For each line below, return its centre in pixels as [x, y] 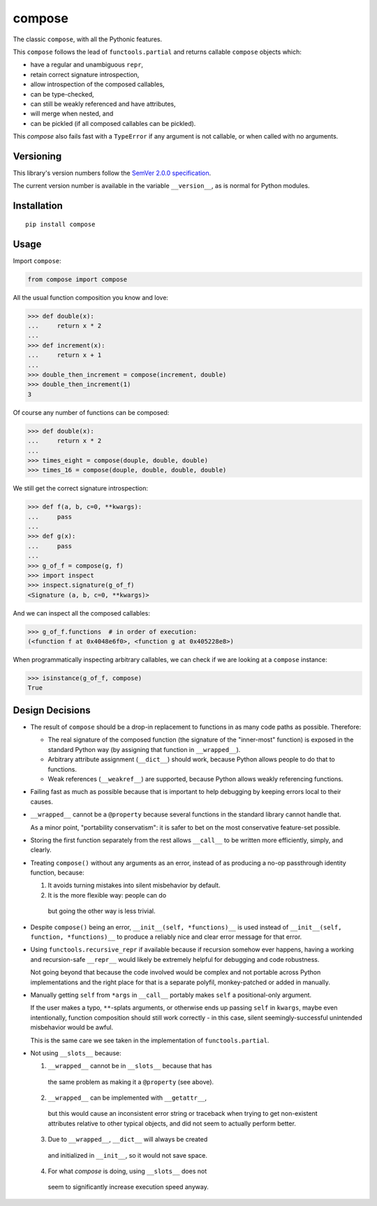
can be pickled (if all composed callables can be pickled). [113, 123]
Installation [38, 206]
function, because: [57, 873]
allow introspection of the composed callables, [97, 85]
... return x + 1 [65, 355]
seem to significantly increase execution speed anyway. [128, 1187]
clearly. [41, 850]
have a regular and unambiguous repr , [87, 65]
